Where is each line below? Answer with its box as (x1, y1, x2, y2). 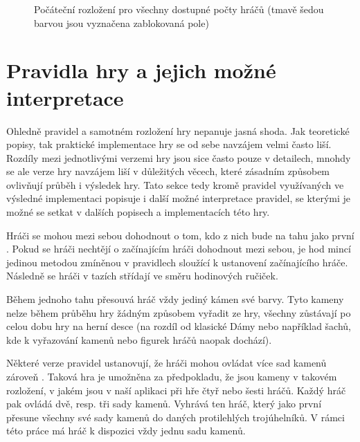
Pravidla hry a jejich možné (6, 56, 276, 84)
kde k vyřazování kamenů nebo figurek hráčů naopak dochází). (6, 332, 272, 347)
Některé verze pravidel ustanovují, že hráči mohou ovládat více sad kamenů (6, 356, 327, 370)
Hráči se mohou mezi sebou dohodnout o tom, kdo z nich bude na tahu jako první (6, 228, 354, 242)
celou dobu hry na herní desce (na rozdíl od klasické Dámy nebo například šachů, (6, 319, 351, 333)
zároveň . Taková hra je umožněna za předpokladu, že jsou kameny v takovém (6, 369, 337, 383)
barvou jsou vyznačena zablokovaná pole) (34, 15, 209, 30)
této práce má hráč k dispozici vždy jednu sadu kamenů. (6, 423, 246, 438)
